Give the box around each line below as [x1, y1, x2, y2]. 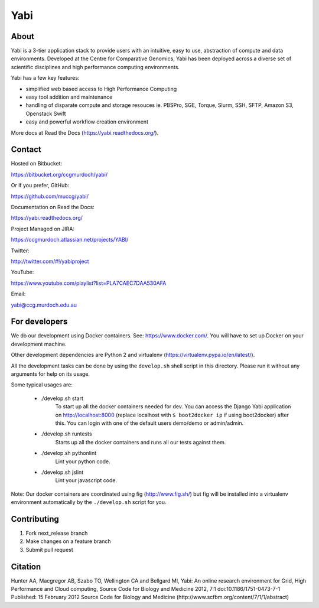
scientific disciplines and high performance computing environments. [11, 63, 180, 70]
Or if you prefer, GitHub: [11, 182, 70, 189]
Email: [11, 290, 26, 298]
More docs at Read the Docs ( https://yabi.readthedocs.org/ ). [11, 129, 159, 136]
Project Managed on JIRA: [11, 225, 75, 232]
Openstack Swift [25, 110, 66, 117]
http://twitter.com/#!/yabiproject [11, 258, 89, 265]
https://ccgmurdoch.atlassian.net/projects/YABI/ [11, 236, 129, 243]
